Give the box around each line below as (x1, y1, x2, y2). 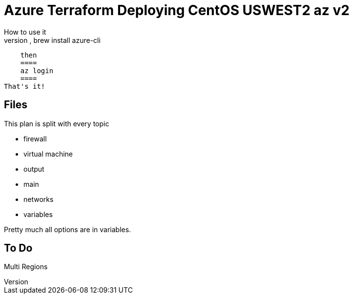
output (23, 164, 44, 173)
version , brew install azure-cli (4, 36, 101, 44)
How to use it (4, 27, 46, 36)
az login (20, 66, 54, 75)
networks (23, 195, 54, 203)
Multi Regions (4, 262, 48, 271)
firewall (23, 134, 47, 143)
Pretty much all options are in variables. (4, 225, 131, 234)
